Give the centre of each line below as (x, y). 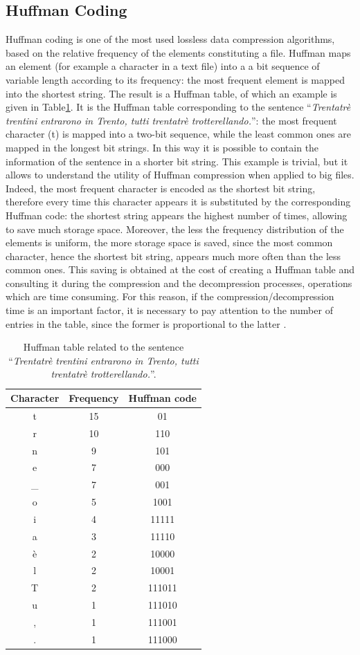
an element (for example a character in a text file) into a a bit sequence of (163, 66)
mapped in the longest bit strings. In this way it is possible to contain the (162, 147)
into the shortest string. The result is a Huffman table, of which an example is (171, 93)
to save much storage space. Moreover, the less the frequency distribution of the (175, 229)
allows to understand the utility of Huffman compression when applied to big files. (180, 175)
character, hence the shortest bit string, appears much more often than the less (173, 256)
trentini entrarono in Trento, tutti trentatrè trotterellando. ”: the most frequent (171, 120)
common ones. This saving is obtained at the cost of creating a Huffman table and (180, 269)
